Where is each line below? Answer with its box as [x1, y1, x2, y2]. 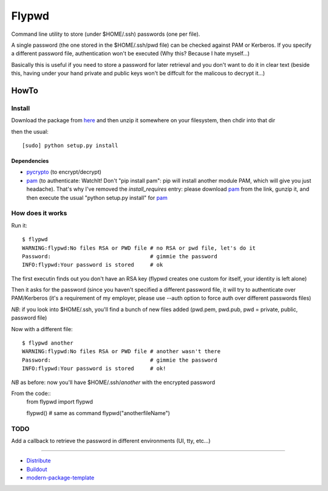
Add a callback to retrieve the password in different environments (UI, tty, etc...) [11, 437, 211, 444]
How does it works [11, 209, 67, 218]
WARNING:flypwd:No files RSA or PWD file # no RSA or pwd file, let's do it [22, 244, 256, 252]
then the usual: [11, 128, 49, 135]
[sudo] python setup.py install [22, 142, 118, 149]
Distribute [26, 457, 51, 464]
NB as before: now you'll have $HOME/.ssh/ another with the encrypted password [11, 379, 216, 386]
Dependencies [11, 157, 49, 165]
